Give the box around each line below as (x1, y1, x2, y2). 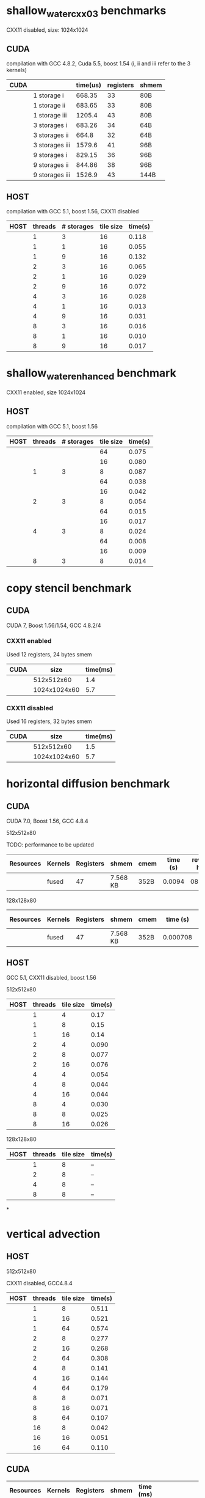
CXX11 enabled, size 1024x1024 (6, 389, 86, 396)
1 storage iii (33, 111, 67, 120)
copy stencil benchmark (6, 581, 132, 595)
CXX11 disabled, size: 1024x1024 (6, 26, 88, 34)
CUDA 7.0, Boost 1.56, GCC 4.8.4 (6, 817, 88, 825)
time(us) (76, 81, 102, 89)
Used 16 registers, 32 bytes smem (6, 718, 93, 725)
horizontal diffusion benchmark (6, 777, 170, 791)
